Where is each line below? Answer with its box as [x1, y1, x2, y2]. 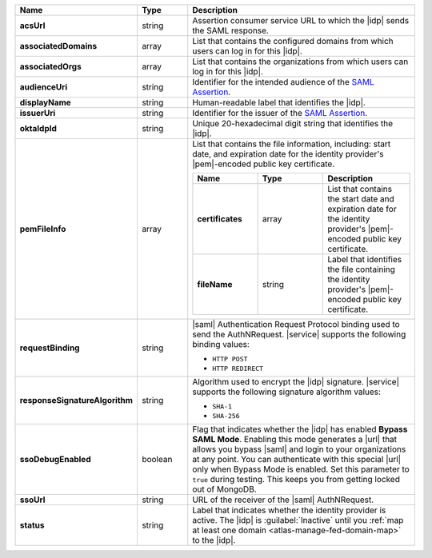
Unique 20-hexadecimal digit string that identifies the [192, 118, 394, 129]
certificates [197, 213, 243, 224]
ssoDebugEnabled [19, 454, 91, 464]
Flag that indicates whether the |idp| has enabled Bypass [192, 424, 408, 435]
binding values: [192, 339, 250, 349]
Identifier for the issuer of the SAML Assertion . [192, 108, 368, 118]
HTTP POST [212, 355, 248, 363]
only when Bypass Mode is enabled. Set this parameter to [192, 464, 410, 475]
